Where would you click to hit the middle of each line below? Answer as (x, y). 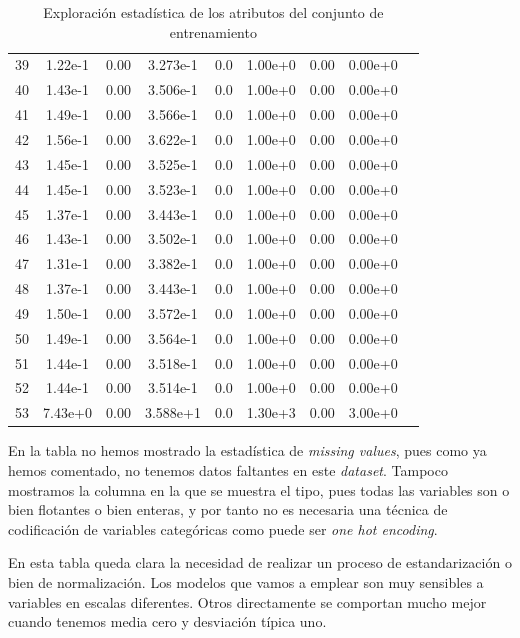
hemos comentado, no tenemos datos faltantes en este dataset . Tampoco (228, 469)
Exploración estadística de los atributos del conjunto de (213, 12)
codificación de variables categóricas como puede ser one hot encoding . (223, 528)
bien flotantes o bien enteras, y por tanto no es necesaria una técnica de (228, 509)
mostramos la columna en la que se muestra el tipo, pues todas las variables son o (259, 489)
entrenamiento (213, 31)
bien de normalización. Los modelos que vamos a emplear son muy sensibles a (246, 581)
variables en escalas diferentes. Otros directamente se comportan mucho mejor (247, 601)
